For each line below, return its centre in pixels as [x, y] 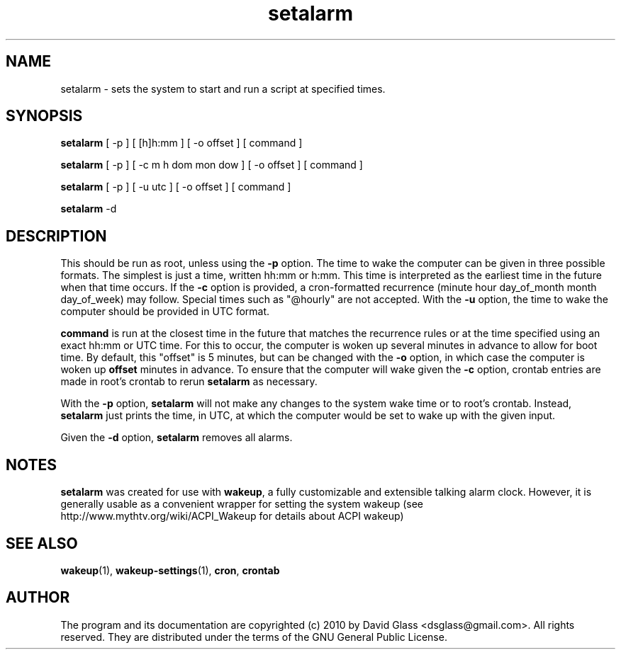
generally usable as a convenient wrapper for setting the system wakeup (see [242, 504]
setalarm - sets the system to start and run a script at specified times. [223, 89]
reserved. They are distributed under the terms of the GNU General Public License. [254, 637]
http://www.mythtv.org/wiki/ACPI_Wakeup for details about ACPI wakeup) [232, 516]
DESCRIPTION [56, 236]
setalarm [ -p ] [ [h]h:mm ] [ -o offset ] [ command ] [181, 143]
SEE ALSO [42, 543]
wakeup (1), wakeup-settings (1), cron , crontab [170, 570]
